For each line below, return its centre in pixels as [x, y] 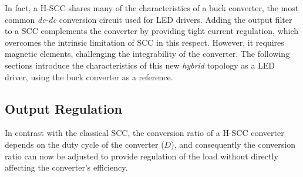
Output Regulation [63, 108]
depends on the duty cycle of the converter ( [85, 144]
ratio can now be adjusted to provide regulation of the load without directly [142, 156]
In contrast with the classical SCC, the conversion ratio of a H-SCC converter [144, 133]
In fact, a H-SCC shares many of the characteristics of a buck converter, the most [152, 8]
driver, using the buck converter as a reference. [89, 76]
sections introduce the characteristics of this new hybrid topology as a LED [140, 65]
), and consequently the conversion [233, 144]
